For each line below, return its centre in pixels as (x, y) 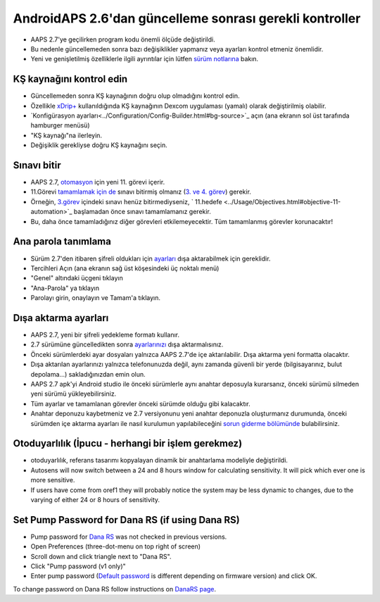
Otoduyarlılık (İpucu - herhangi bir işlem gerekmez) (128, 444)
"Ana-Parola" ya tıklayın (65, 288)
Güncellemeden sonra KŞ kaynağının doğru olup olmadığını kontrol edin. (135, 96)
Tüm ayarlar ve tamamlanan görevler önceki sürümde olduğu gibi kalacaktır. (141, 403)
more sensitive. (53, 480)
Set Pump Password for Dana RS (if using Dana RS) (126, 520)
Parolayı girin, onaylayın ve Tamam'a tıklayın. (96, 298)
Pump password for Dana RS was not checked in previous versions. (129, 537)
